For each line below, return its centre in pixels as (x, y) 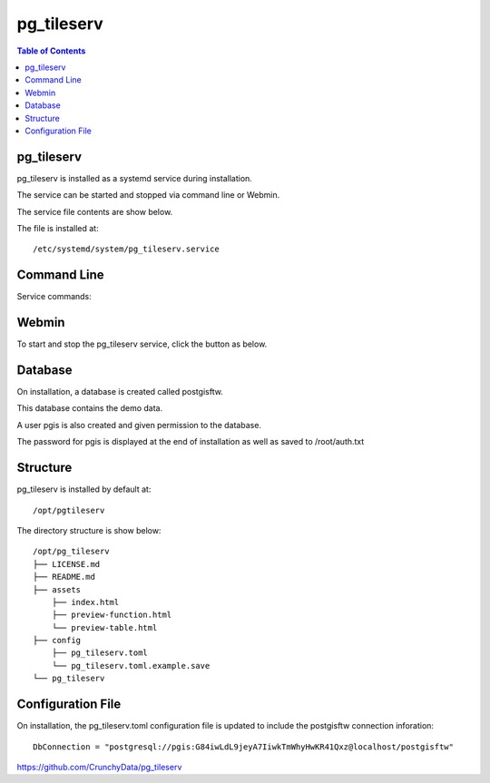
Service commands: (54, 297)
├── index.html (85, 602)
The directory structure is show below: (89, 530)
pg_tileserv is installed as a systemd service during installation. (135, 178)
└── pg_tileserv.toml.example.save (131, 666)
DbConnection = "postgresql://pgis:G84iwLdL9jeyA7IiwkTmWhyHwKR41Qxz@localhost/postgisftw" (243, 747)
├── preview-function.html (112, 615)
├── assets (57, 589)
